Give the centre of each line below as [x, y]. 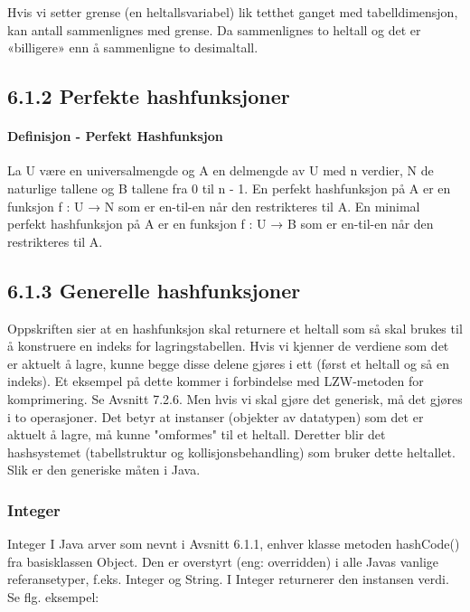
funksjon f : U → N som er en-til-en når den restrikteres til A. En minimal [214, 206]
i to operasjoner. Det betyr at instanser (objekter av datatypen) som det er [216, 416]
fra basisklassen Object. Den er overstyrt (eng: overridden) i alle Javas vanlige [223, 561]
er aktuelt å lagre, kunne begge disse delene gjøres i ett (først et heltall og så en [228, 363]
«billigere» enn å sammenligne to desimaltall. [133, 47]
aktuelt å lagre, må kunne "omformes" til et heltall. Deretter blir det [197, 434]
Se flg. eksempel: [53, 596]
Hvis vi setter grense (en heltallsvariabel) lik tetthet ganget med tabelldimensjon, [233, 12]
